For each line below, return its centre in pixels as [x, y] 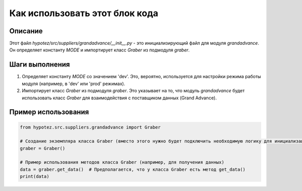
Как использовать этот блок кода [84, 13]
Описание [26, 31]
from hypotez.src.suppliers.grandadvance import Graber [90, 127]
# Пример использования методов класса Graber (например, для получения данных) [122, 162]
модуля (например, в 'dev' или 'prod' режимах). [73, 84]
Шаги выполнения [40, 65]
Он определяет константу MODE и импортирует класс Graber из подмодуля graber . [99, 50]
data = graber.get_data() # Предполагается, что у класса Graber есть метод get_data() [133, 169]
